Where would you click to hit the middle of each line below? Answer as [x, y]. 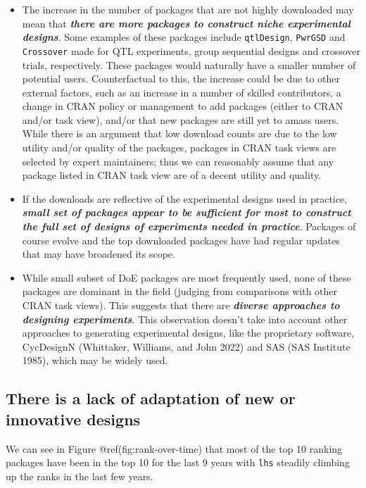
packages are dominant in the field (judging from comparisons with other [180, 291]
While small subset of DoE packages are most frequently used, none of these [187, 277]
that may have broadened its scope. [99, 254]
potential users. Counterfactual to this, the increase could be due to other [181, 79]
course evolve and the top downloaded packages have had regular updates [181, 240]
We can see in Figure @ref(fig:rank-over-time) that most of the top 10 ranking [174, 448]
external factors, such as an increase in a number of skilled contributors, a [182, 92]
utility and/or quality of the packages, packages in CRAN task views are [179, 148]
